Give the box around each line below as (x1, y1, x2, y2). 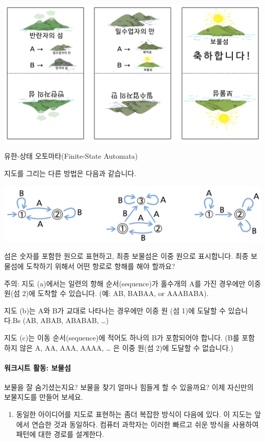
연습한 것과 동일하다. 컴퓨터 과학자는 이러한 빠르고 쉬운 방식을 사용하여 (32, 419, 259, 429)
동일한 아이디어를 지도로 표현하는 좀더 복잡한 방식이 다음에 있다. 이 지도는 (16, 409, 252, 420)
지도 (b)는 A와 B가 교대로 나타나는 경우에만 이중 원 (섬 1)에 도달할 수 (4, 305, 226, 315)
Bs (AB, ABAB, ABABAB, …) (12, 315, 109, 326)
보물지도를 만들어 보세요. (4, 391, 83, 402)
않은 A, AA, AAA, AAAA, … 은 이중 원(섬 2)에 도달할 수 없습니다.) (19, 342, 233, 353)
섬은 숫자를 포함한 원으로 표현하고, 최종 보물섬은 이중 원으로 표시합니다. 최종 (4, 251, 249, 261)
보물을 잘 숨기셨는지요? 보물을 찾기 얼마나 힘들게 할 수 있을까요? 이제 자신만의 (4, 381, 254, 392)
